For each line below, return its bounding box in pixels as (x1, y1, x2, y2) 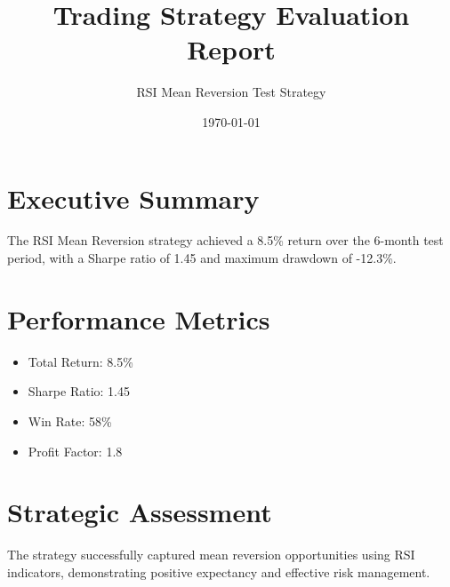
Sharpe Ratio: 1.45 (28, 382, 130, 401)
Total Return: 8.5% (28, 352, 133, 370)
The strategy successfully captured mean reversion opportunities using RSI (7, 545, 415, 564)
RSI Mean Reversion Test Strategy (136, 83, 326, 101)
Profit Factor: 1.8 (28, 441, 123, 460)
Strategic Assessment (7, 494, 272, 530)
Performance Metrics (7, 300, 270, 337)
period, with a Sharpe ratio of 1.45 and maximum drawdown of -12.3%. (7, 249, 397, 267)
